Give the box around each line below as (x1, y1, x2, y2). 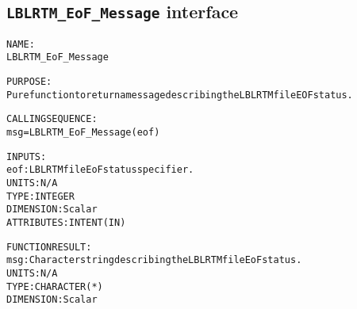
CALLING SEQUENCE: (6, 113, 98, 125)
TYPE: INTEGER (6, 190, 75, 202)
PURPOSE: (6, 76, 52, 88)
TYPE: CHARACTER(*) (6, 280, 103, 292)
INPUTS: (6, 151, 47, 162)
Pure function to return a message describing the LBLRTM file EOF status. (6, 89, 353, 101)
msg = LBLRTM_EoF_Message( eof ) (6, 127, 160, 139)
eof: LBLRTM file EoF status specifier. (6, 164, 194, 176)
